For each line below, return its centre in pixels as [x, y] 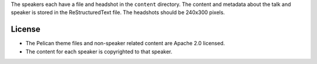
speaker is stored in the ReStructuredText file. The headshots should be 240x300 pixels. [118, 12]
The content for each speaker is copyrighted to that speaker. [99, 51]
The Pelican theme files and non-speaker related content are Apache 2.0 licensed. [125, 43]
